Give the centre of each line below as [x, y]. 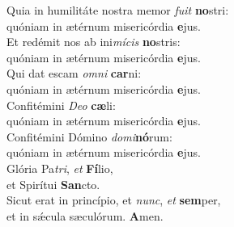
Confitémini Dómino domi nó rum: [89, 136]
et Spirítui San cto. [53, 184]
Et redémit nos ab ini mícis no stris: [94, 42]
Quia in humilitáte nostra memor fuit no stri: [118, 10]
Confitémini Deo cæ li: [61, 105]
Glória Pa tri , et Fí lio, [60, 168]
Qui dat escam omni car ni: [74, 73]
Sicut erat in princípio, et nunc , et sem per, [114, 200]
